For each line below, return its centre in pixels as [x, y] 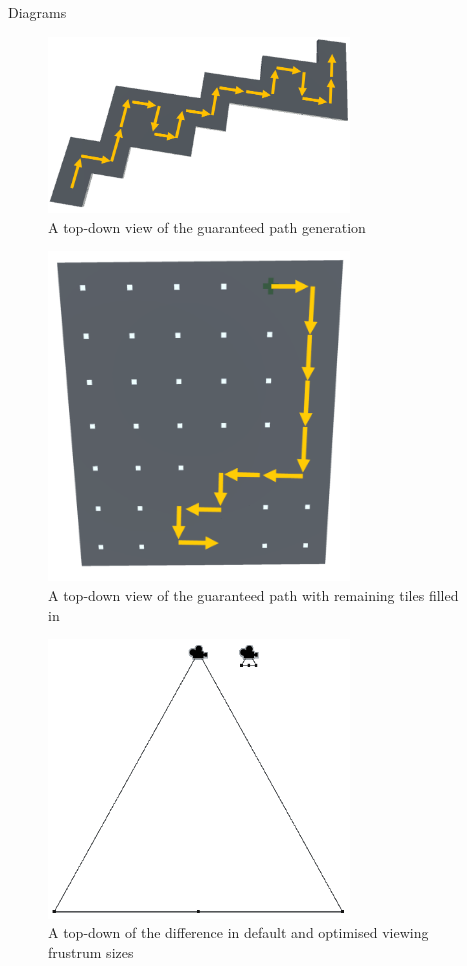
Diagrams [37, 12]
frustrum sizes [91, 951]
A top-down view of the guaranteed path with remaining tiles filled [253, 594]
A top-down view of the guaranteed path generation [207, 226]
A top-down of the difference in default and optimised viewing [238, 932]
